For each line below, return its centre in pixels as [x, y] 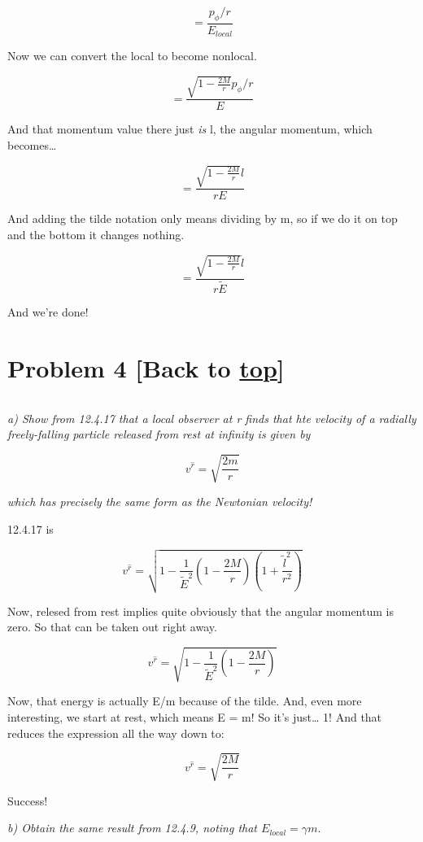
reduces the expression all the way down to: [116, 733]
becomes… [32, 145]
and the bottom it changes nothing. [96, 234]
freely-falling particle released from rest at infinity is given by [159, 434]
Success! [28, 800]
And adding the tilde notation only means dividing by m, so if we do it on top [203, 218]
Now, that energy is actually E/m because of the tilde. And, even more [185, 701]
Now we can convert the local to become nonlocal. [132, 56]
